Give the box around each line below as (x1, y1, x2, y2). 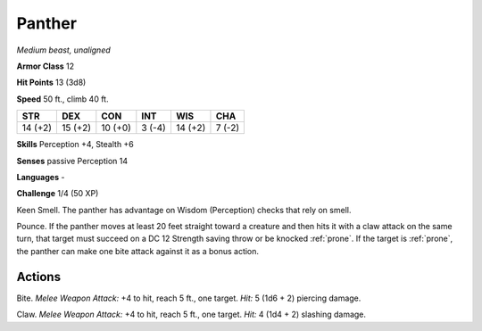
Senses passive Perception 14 (16, 155, 129, 166)
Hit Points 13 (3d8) (16, 77, 87, 88)
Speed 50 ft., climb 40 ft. (16, 94, 109, 104)
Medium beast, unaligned (16, 45, 111, 55)
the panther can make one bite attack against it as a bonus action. (16, 245, 259, 256)
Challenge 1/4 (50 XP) (16, 188, 99, 199)
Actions (16, 269, 62, 285)
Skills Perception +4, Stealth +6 (16, 139, 134, 150)
